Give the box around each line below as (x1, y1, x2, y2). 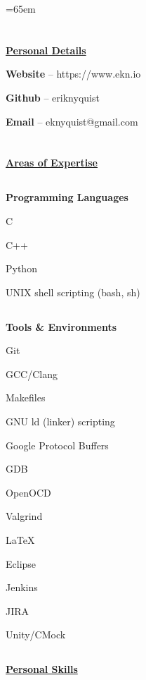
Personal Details (6, 42, 86, 57)
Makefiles (6, 390, 46, 405)
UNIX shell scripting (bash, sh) (6, 284, 140, 299)
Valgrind (6, 509, 43, 523)
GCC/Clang (6, 366, 58, 381)
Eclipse (6, 556, 36, 571)
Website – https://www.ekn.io (6, 66, 141, 81)
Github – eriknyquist (6, 90, 100, 104)
